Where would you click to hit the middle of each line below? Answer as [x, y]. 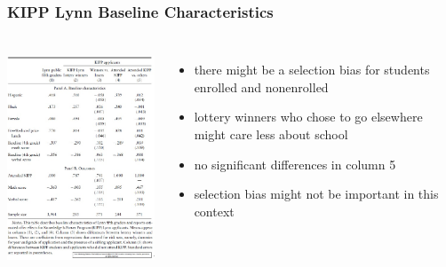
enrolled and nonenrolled [261, 86]
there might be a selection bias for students [312, 70]
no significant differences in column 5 [295, 164]
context [214, 211]
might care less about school [271, 134]
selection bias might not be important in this [316, 194]
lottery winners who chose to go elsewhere [308, 117]
